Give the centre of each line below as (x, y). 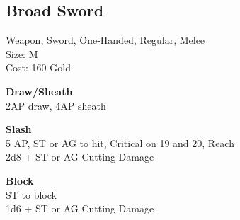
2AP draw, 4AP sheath (56, 105)
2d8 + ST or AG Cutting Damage (80, 157)
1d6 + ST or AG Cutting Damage (80, 208)
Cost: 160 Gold (38, 68)
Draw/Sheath (39, 91)
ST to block (31, 194)
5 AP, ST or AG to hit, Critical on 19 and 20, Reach (120, 143)
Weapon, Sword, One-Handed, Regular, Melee (105, 40)
